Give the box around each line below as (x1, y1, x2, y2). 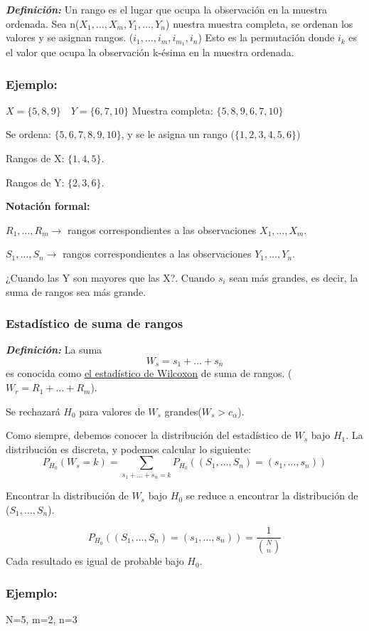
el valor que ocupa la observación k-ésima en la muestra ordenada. (6, 45, 294, 60)
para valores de (79, 403, 145, 418)
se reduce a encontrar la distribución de (186, 488, 358, 503)
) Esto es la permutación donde (198, 30, 335, 45)
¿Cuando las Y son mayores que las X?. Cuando (6, 270, 215, 285)
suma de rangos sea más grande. (6, 284, 146, 299)
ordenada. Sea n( (6, 16, 80, 31)
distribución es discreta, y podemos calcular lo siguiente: (6, 441, 252, 456)
